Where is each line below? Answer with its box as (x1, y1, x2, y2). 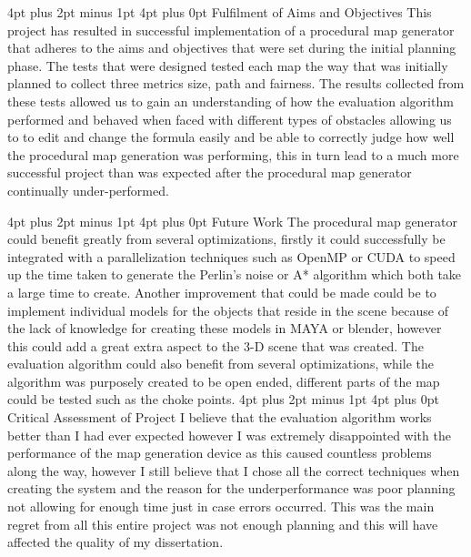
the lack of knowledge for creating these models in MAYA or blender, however (7, 319, 442, 338)
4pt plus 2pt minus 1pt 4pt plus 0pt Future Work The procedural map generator (7, 211, 458, 230)
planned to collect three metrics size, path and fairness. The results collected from (7, 74, 465, 93)
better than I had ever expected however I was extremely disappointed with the (7, 425, 451, 444)
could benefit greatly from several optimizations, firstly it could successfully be (7, 229, 446, 248)
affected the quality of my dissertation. (7, 532, 224, 552)
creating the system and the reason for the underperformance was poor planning (7, 479, 456, 498)
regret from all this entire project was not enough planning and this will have (7, 514, 438, 533)
